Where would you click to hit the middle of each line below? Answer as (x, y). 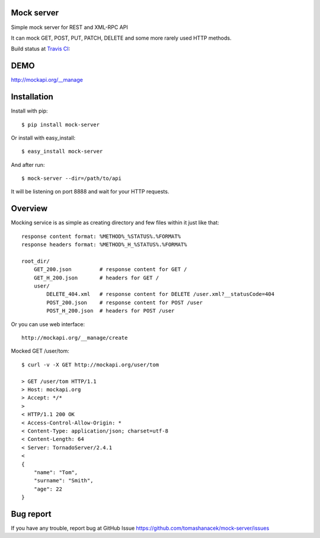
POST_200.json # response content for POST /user (124, 302)
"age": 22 (48, 489)
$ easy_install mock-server (62, 152)
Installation (32, 97)
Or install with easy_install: (43, 138)
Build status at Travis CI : (41, 49)
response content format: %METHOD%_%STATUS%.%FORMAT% (101, 236)
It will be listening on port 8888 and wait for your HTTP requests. (90, 192)
